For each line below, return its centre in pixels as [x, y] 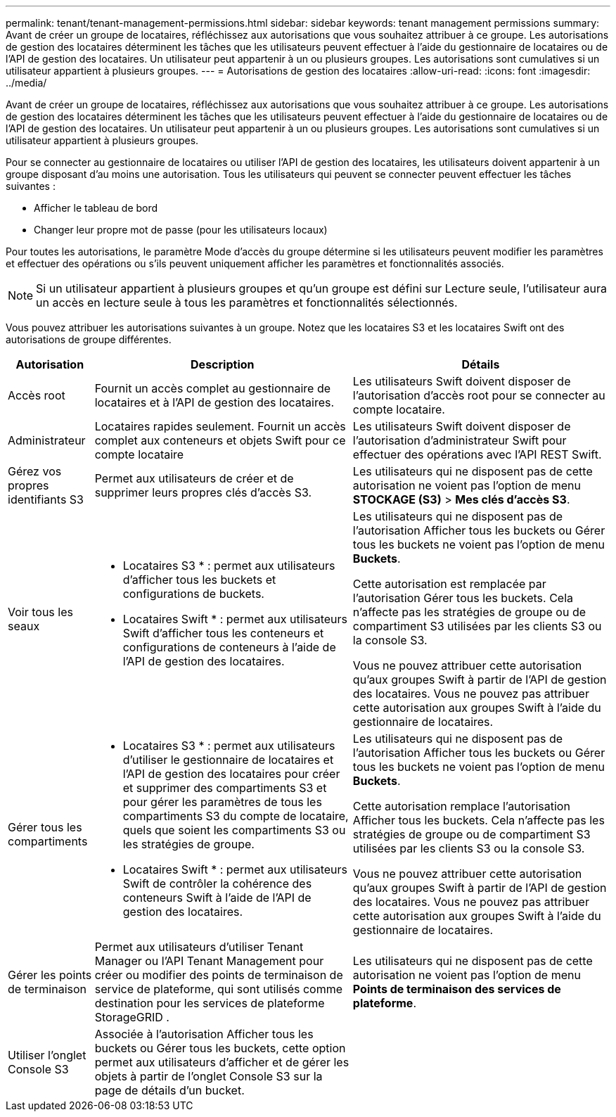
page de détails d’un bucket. [169, 1090]
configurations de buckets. [193, 594]
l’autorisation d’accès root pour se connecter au [479, 395]
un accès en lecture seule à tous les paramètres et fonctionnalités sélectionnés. [247, 302]
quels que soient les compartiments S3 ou [234, 830]
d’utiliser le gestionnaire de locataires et [228, 760]
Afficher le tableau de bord [96, 208]
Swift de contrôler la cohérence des [217, 883]
